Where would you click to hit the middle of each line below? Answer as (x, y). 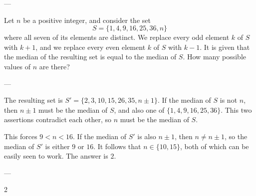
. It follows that (117, 146)
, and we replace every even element (91, 47)
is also (147, 136)
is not (229, 100)
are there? (54, 66)
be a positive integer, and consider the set (87, 20)
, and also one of (139, 109)
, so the (236, 136)
